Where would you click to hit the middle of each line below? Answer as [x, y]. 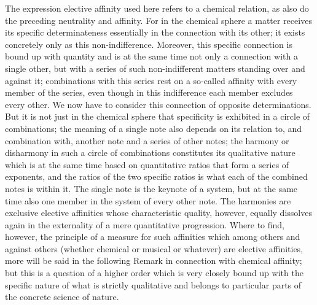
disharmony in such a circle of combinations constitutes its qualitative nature [150, 152]
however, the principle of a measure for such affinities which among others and [153, 237]
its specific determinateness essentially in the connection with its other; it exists [155, 32]
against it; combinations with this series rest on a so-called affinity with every [151, 80]
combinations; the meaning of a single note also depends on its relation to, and [154, 128]
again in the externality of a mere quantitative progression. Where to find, [145, 224]
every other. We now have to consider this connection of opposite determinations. [158, 104]
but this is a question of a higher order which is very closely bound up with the [154, 273]
